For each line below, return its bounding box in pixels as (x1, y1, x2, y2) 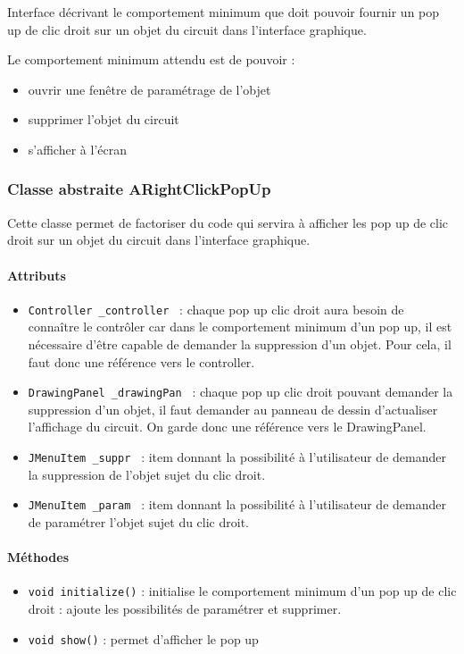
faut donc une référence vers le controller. (28, 352, 255, 371)
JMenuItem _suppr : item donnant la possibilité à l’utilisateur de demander (28, 448, 446, 466)
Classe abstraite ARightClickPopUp (7, 178, 271, 200)
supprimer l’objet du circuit (28, 110, 179, 129)
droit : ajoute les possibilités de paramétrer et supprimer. (28, 599, 342, 617)
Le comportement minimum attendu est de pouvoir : (7, 50, 295, 69)
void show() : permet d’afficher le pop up (28, 629, 259, 648)
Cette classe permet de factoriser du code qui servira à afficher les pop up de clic (7, 213, 449, 231)
